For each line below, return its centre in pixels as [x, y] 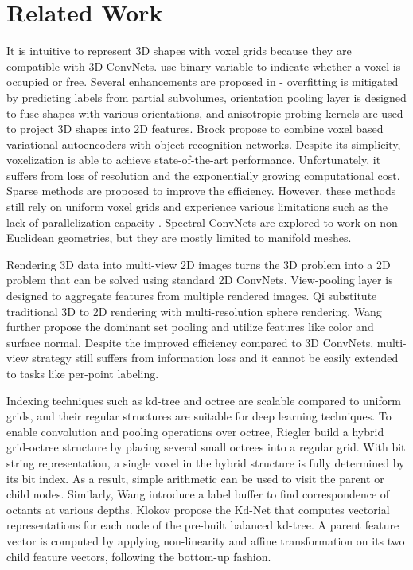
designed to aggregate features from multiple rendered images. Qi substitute [192, 296]
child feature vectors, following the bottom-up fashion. [139, 556]
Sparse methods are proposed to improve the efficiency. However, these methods [201, 191]
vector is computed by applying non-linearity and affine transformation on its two [206, 540]
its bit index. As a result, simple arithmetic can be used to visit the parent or [195, 478]
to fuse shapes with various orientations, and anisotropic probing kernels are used [205, 113]
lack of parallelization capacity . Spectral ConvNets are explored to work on [191, 222]
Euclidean [31, 238]
